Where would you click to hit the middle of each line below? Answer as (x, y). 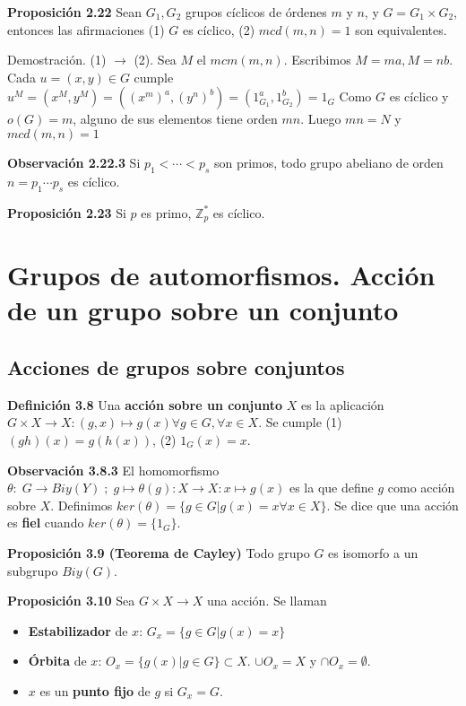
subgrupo (33, 570)
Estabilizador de (78, 630)
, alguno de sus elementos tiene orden (175, 119)
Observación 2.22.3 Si (74, 162)
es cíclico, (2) (219, 29)
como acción (421, 488)
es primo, (166, 212)
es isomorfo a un (373, 552)
